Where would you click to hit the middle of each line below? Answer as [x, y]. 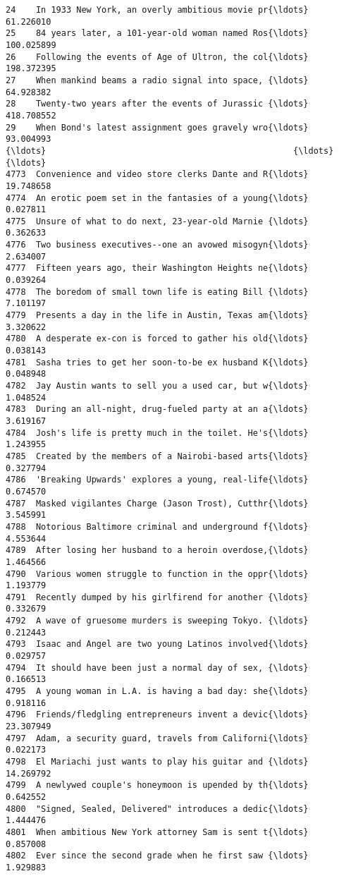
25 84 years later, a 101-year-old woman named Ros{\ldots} [157, 34]
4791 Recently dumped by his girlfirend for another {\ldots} [157, 597]
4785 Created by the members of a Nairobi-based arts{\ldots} [157, 456]
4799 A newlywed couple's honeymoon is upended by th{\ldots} [157, 785]
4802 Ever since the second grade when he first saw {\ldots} [157, 856]
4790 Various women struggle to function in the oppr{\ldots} [157, 574]
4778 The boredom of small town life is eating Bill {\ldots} [157, 292]
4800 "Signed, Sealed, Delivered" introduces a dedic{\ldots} [157, 809]
